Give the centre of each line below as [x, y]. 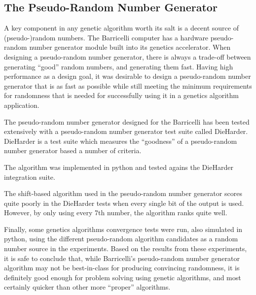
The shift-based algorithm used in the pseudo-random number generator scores [123, 193]
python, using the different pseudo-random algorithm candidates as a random [121, 239]
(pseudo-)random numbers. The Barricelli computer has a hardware [106, 37]
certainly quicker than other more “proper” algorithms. [87, 287]
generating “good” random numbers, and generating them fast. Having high [119, 66]
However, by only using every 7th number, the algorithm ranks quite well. [116, 213]
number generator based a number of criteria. [73, 150]
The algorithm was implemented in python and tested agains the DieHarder [119, 167]
